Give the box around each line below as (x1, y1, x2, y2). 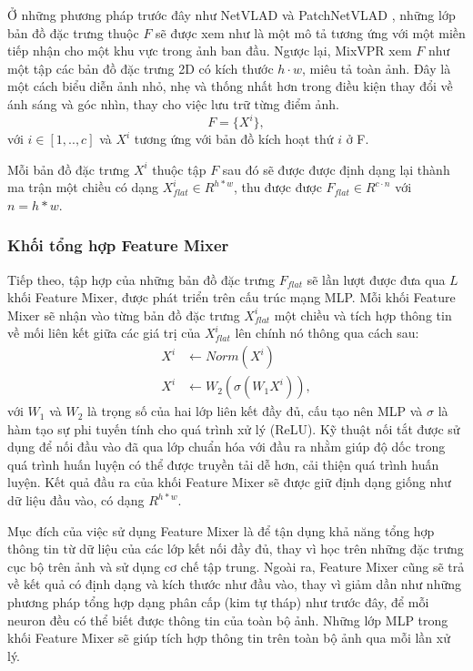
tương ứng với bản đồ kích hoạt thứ (134, 129, 334, 148)
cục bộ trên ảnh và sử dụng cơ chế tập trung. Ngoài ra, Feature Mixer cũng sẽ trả (7, 556, 465, 575)
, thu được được (234, 178, 322, 197)
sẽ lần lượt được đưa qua (307, 269, 446, 289)
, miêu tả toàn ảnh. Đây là (302, 58, 451, 77)
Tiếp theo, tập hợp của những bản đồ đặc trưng (7, 269, 276, 289)
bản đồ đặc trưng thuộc (7, 23, 139, 42)
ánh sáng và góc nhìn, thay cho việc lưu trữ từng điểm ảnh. (7, 94, 339, 113)
